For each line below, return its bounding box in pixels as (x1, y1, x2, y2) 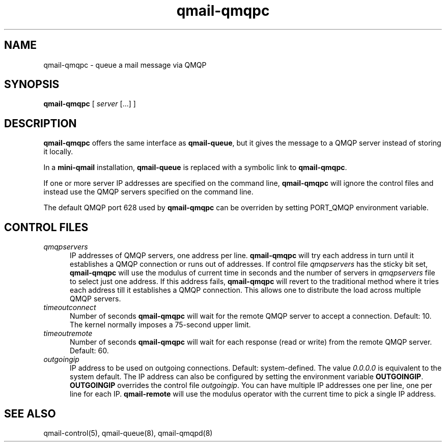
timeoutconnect (43, 303, 96, 312)
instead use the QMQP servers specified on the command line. (43, 187, 254, 197)
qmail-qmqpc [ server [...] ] (43, 99, 136, 108)
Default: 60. (70, 346, 109, 355)
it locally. (43, 147, 73, 156)
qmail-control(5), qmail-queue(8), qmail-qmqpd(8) (43, 428, 213, 437)
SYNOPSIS (4, 78, 60, 91)
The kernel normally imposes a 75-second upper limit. (70, 320, 251, 329)
